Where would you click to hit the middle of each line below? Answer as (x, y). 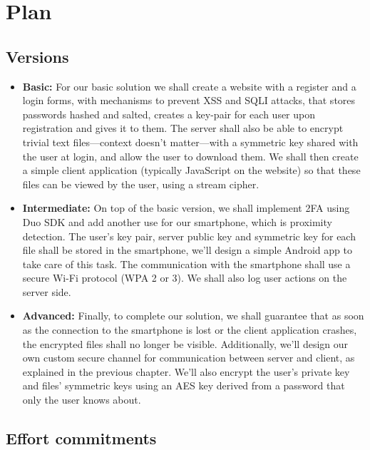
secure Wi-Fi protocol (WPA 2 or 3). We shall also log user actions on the (185, 278)
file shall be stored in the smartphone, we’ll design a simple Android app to (187, 250)
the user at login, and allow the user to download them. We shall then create (190, 156)
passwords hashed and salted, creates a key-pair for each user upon (169, 114)
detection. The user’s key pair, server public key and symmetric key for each (189, 236)
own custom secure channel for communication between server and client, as (189, 358)
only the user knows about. (82, 400)
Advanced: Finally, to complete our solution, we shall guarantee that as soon (193, 316)
